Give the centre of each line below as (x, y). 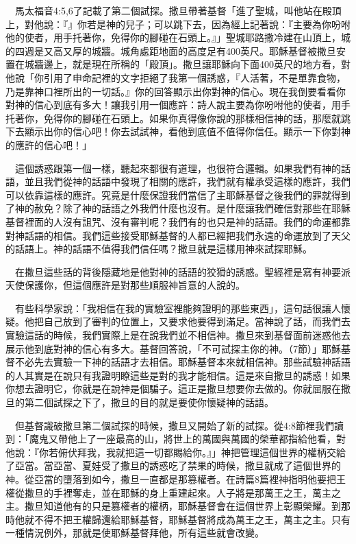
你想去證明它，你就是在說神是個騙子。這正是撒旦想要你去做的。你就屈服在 (173, 389)
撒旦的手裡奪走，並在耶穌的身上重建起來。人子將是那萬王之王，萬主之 (182, 492)
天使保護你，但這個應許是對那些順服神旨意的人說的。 (125, 285)
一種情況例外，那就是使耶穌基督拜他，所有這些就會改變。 (135, 533)
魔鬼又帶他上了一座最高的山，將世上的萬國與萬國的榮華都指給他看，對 (187, 439)
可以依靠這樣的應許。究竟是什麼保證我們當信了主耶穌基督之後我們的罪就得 (173, 194)
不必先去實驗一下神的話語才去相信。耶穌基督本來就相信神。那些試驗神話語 (182, 362)
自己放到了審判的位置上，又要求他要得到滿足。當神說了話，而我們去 (197, 321)
